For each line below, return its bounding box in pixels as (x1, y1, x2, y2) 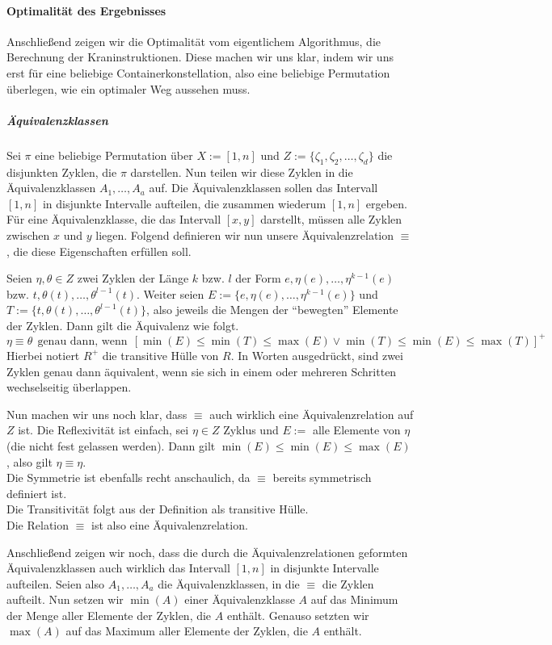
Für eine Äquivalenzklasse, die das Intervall (6, 211, 221, 228)
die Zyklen (322, 575, 374, 592)
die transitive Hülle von (102, 346, 219, 363)
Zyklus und (223, 421, 279, 438)
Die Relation (6, 516, 69, 533)
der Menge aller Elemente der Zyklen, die (6, 606, 212, 623)
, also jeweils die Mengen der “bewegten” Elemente (146, 301, 398, 318)
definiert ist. (6, 484, 67, 501)
